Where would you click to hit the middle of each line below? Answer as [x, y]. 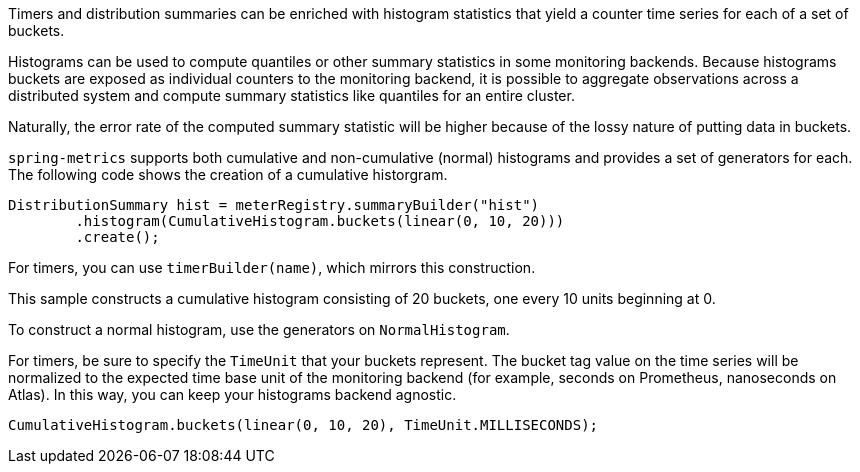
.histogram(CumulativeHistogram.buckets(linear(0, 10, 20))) [320, 221]
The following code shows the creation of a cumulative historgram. [228, 174]
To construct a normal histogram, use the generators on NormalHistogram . [259, 329]
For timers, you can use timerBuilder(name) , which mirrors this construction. [272, 267]
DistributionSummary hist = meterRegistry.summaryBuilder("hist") [274, 205]
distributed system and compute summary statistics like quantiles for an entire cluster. [291, 95]
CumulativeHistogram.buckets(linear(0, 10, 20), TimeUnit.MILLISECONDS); [303, 425]
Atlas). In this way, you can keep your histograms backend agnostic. [232, 394]
